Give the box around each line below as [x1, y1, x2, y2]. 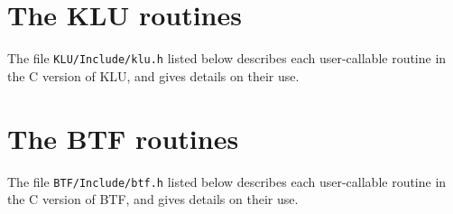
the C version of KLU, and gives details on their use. [7, 66, 300, 85]
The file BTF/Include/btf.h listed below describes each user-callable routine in [7, 172, 447, 191]
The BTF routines [7, 119, 239, 156]
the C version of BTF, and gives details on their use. [7, 190, 299, 209]
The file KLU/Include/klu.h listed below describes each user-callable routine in [7, 49, 447, 68]
